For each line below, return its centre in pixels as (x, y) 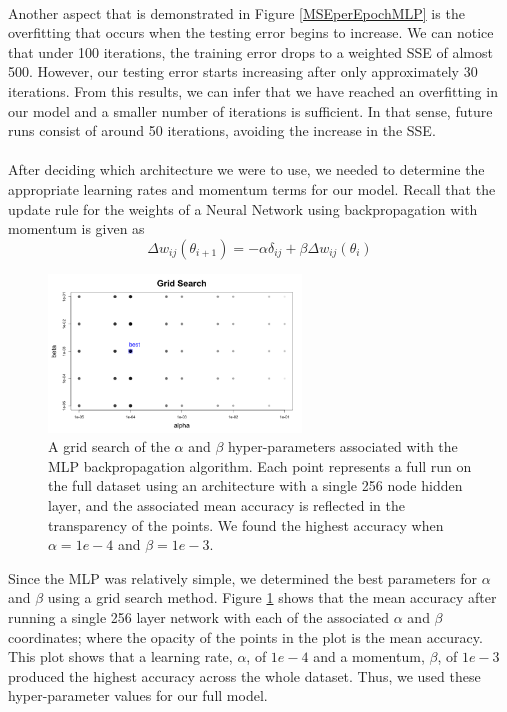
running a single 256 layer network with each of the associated (199, 617)
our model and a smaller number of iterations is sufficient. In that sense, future (250, 110)
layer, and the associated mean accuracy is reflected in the (226, 505)
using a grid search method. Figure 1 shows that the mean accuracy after (272, 597)
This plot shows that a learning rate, (120, 656)
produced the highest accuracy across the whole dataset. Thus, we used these (244, 675)
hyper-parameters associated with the (343, 446)
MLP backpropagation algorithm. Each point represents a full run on (260, 465)
